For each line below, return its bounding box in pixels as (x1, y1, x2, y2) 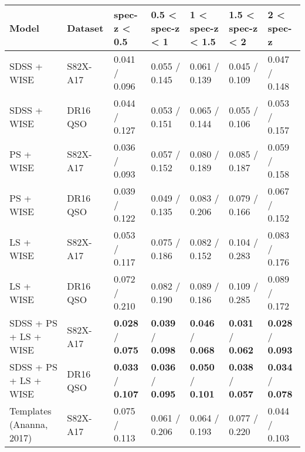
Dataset (67, 21, 104, 35)
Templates (9, 404, 52, 417)
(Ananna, (9, 417, 48, 431)
